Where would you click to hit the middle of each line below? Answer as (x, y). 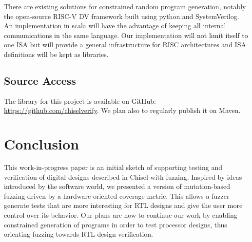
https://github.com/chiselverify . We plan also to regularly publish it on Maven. (122, 110)
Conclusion (42, 144)
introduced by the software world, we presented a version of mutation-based (117, 186)
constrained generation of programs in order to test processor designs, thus (116, 224)
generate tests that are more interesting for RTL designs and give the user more (123, 205)
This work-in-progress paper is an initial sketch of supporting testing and (113, 167)
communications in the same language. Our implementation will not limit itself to (126, 35)
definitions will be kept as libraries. (56, 54)
